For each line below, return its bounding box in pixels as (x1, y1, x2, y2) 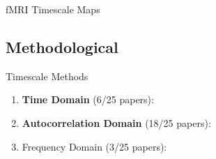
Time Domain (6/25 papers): (22, 92, 154, 107)
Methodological (6, 36, 118, 57)
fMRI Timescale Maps (6, 2, 100, 16)
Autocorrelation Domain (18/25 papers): (22, 115, 211, 130)
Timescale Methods (6, 68, 88, 83)
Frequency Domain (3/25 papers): (22, 139, 167, 153)
